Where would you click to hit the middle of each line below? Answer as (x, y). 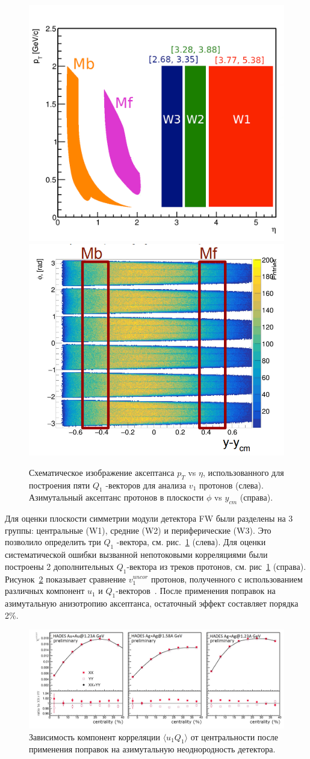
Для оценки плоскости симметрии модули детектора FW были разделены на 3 (149, 518)
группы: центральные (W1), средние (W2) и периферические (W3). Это (138, 530)
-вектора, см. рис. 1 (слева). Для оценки (191, 542)
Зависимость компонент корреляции (95, 736)
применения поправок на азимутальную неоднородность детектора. (152, 749)
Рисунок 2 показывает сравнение (66, 579)
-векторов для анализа (146, 485)
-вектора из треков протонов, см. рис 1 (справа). (216, 566)
